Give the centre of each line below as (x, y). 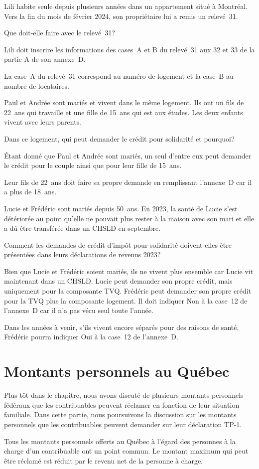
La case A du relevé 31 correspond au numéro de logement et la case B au (119, 76)
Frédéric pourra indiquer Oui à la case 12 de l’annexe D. (91, 337)
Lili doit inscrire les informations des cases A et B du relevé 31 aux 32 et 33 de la (129, 49)
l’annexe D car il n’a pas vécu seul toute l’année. (79, 310)
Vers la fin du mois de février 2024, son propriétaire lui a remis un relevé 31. (121, 16)
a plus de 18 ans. (30, 192)
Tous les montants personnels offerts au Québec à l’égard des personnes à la (120, 441)
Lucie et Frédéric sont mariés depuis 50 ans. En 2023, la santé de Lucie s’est (121, 208)
